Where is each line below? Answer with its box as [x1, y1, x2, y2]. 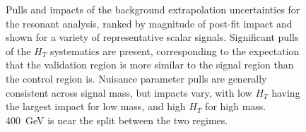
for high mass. [205, 99, 266, 114]
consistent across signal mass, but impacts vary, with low [6, 85, 252, 100]
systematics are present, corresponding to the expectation [49, 43, 300, 58]
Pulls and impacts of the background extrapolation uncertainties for [6, 2, 300, 16]
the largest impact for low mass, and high [6, 99, 186, 114]
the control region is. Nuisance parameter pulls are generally [6, 71, 267, 85]
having [271, 85, 300, 100]
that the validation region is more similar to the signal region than [6, 57, 294, 72]
